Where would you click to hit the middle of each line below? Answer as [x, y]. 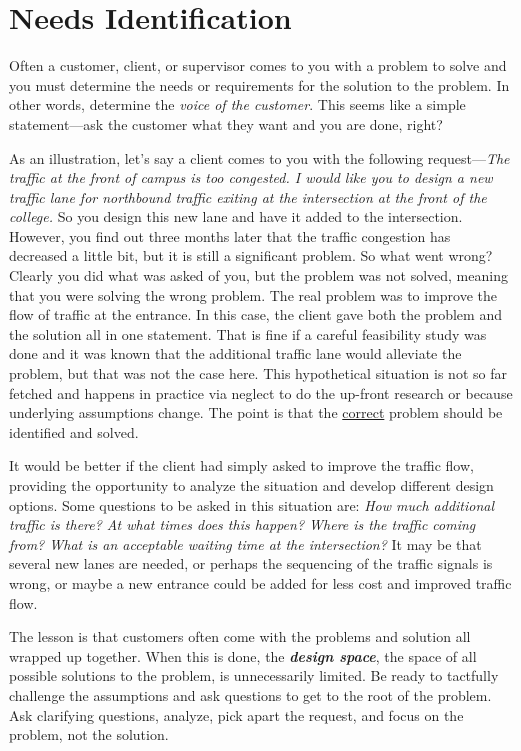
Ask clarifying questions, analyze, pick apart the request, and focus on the [236, 714]
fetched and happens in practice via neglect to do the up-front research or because [261, 392]
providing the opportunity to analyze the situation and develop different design [251, 485]
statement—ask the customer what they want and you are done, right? [226, 123]
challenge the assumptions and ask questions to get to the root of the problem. [250, 694]
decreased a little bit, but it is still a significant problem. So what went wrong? [251, 255]
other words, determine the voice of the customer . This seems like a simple [237, 104]
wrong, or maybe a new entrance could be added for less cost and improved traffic [260, 582]
